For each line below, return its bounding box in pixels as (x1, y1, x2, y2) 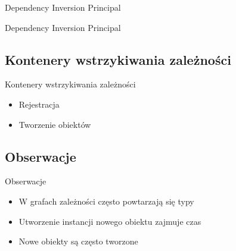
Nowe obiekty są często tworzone (18, 235, 138, 247)
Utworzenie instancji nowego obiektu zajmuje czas (18, 215, 201, 227)
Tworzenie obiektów (18, 118, 91, 130)
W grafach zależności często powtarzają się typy (18, 194, 194, 207)
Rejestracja (18, 98, 60, 110)
